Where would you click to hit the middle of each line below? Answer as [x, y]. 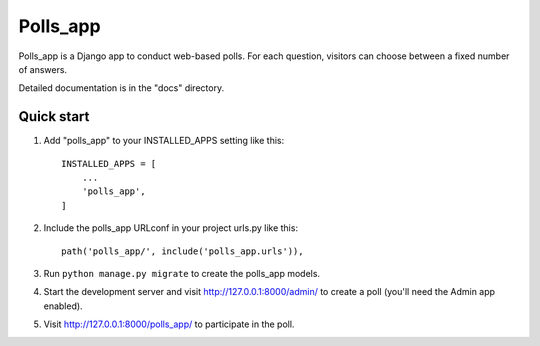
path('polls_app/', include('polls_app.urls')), [182, 251]
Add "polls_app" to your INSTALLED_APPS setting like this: [164, 141]
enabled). [63, 306]
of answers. [43, 69]
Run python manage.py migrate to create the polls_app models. [181, 273]
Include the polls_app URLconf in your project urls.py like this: [171, 228]
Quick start [54, 116]
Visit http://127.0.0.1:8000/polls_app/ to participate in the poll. [169, 324]
